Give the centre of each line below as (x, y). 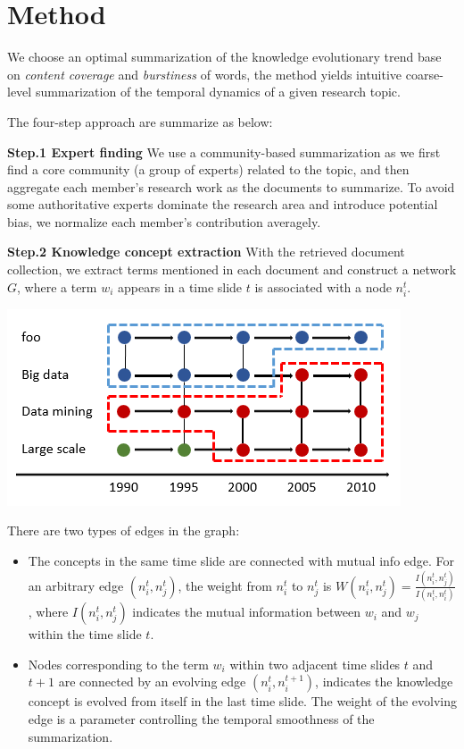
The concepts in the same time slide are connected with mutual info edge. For (241, 560)
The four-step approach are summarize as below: (140, 121)
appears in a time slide (180, 286)
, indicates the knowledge (384, 682)
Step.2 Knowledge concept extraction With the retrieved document (206, 252)
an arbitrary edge (76, 585)
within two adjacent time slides (315, 664)
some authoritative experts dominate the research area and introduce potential (223, 204)
